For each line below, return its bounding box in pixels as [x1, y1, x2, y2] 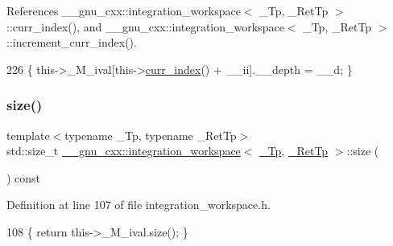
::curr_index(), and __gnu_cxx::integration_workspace [6, 18, 284, 35]
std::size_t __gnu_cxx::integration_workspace [6, 142, 241, 159]
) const [6, 169, 41, 186]
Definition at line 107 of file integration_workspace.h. [6, 196, 271, 213]
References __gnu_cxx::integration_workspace [6, 2, 241, 18]
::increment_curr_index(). [6, 34, 137, 51]
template [6, 126, 50, 143]
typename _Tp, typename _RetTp [64, 126, 237, 143]
